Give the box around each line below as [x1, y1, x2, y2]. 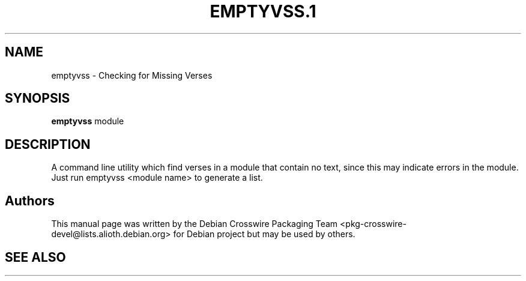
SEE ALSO [5, 249, 66, 265]
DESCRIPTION [5, 136, 91, 152]
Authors [5, 193, 55, 208]
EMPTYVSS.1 [210, 1, 316, 22]
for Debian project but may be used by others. [173, 229, 355, 240]
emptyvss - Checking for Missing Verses [51, 70, 213, 80]
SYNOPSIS [5, 91, 70, 106]
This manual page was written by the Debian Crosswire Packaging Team [51, 219, 338, 229]
